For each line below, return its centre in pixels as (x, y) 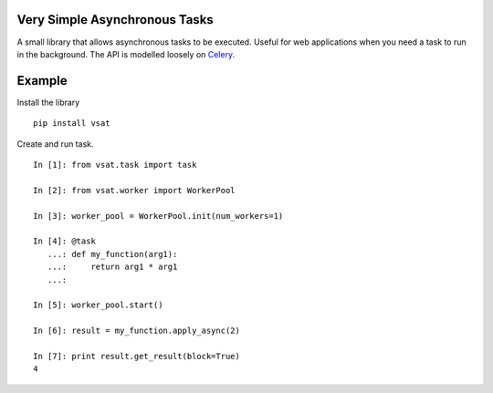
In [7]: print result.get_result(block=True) (137, 356)
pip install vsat (72, 124)
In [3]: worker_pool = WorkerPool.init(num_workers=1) (158, 216)
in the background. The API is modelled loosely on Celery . (126, 54)
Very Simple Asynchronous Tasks (115, 20)
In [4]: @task (64, 241)
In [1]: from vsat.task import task (115, 165)
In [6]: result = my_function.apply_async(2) (137, 331)
